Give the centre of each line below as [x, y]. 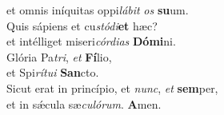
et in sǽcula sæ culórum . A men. [84, 103]
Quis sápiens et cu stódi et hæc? [82, 25]
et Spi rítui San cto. [53, 72]
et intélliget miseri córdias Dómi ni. [91, 41]
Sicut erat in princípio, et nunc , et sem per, [112, 87]
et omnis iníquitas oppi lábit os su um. [98, 10]
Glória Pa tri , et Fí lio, [59, 56]
